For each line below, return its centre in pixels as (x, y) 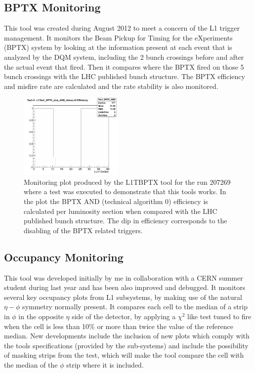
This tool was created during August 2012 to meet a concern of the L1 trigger (122, 28)
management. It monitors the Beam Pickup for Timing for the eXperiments (118, 37)
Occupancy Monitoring (64, 257)
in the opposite (41, 316)
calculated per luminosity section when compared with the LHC (121, 211)
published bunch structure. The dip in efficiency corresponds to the (126, 221)
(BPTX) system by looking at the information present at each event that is (118, 47)
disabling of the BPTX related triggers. (83, 230)
